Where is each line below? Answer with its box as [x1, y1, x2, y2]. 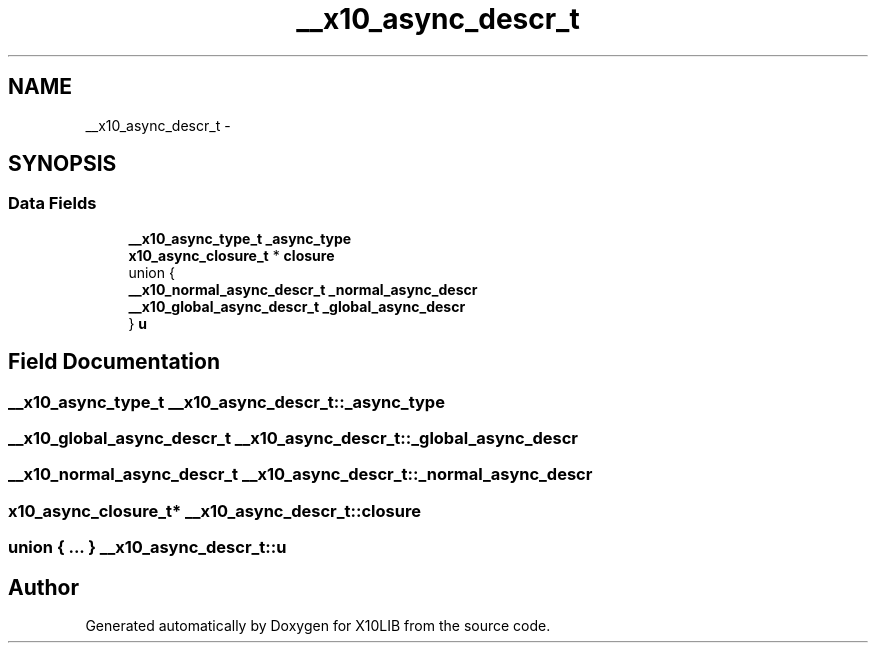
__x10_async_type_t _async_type [128, 229, 352, 247]
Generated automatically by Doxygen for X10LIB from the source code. [85, 617, 551, 634]
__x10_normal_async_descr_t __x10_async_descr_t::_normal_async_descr [8, 464, 593, 485]
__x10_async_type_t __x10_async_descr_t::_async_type [8, 391, 445, 412]
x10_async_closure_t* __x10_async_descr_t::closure [8, 500, 421, 521]
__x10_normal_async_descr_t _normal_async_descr [128, 280, 478, 298]
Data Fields [8, 193, 97, 214]
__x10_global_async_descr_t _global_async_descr [128, 297, 466, 315]
